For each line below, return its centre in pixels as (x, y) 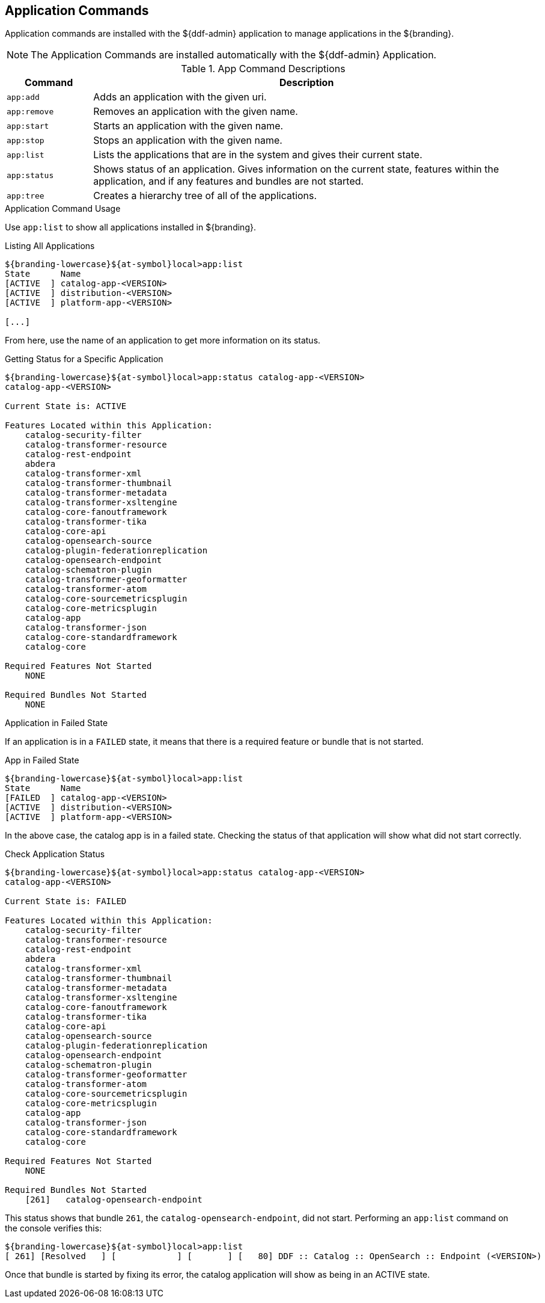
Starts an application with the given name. (188, 126)
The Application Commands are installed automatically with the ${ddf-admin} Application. (234, 55)
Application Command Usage (63, 209)
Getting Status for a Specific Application (84, 359)
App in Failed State (42, 760)
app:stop (26, 140)
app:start (28, 126)
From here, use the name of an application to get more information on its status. (163, 340)
